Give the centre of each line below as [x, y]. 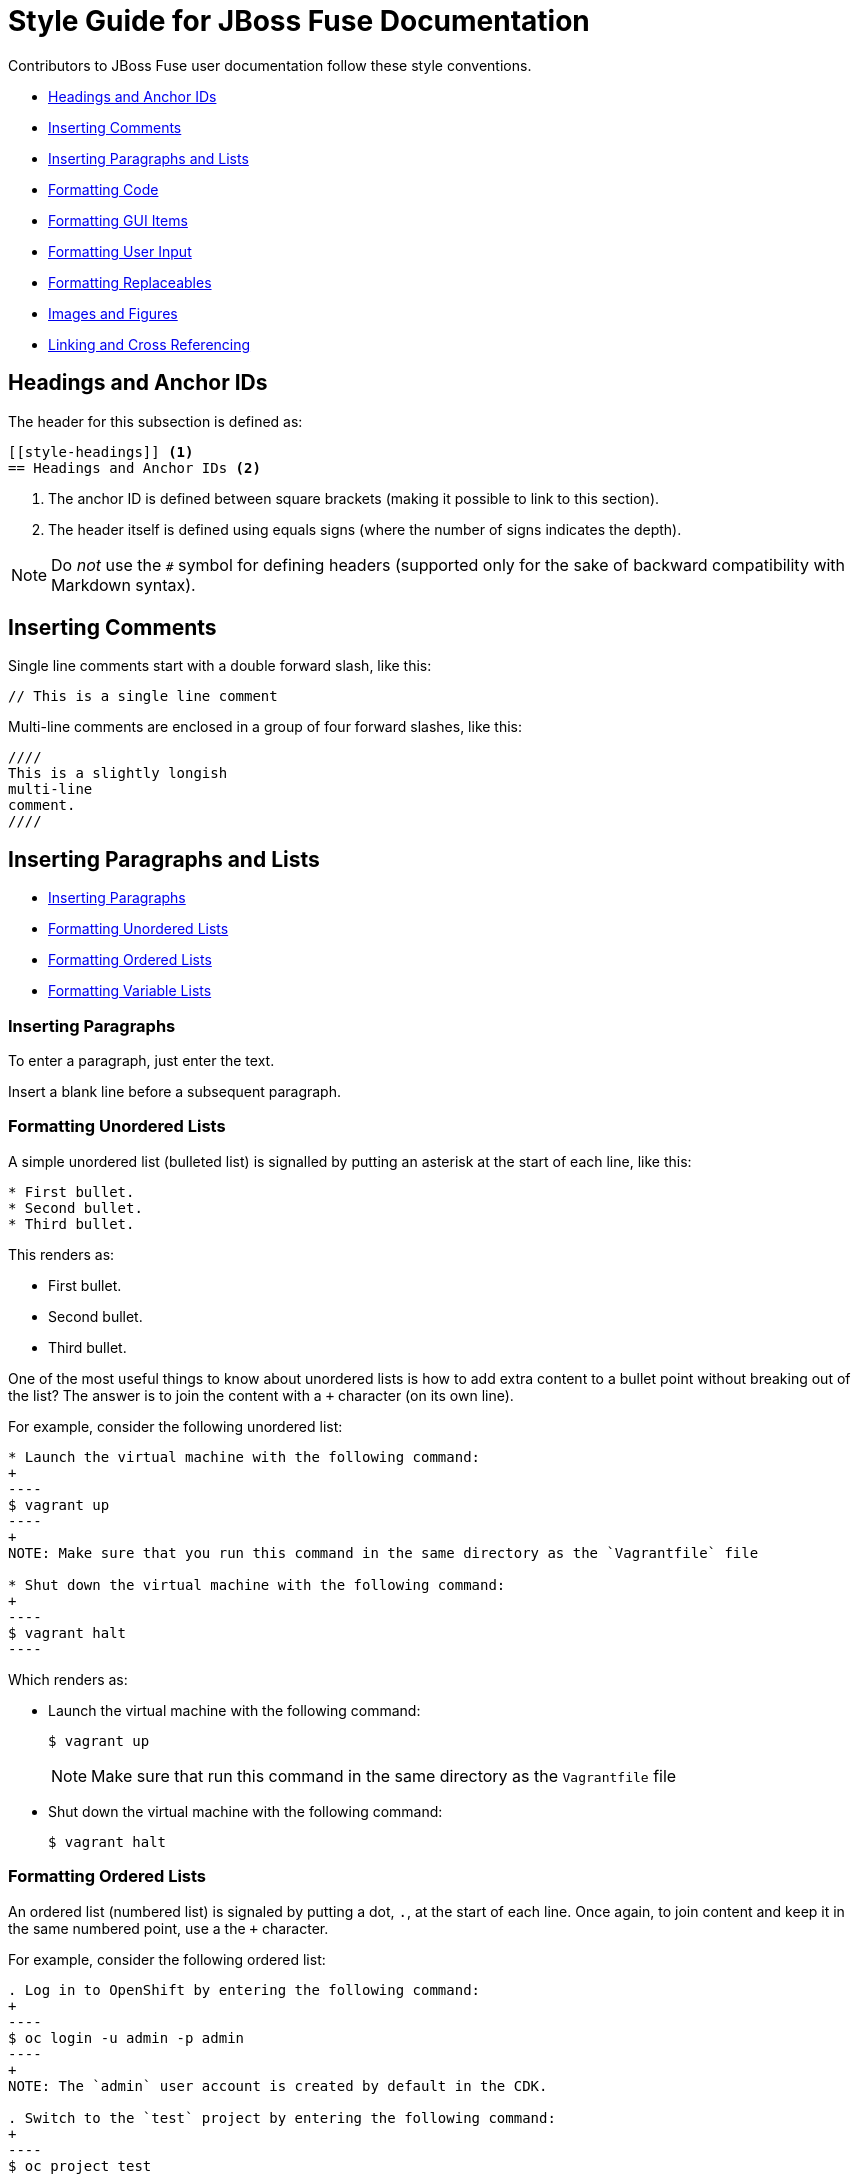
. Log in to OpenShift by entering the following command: [244, 1989]
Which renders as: [68, 1679]
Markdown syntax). [123, 584]
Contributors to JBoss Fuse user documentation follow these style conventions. [270, 65]
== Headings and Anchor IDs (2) [134, 467]
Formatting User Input [120, 251]
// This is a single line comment [143, 696]
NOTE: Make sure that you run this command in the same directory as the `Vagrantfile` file [383, 1552]
